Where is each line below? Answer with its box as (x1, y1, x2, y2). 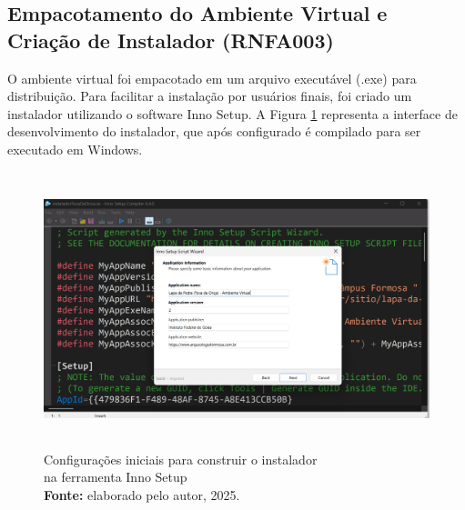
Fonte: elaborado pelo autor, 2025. (44, 485, 240, 504)
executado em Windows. (7, 139, 143, 158)
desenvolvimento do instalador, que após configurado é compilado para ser (7, 122, 421, 141)
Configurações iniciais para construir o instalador (44, 449, 318, 468)
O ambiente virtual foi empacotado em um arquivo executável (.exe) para (7, 68, 417, 87)
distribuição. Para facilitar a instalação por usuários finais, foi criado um (7, 86, 412, 105)
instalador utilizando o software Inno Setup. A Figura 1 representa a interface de (7, 104, 458, 123)
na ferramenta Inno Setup (44, 467, 187, 486)
